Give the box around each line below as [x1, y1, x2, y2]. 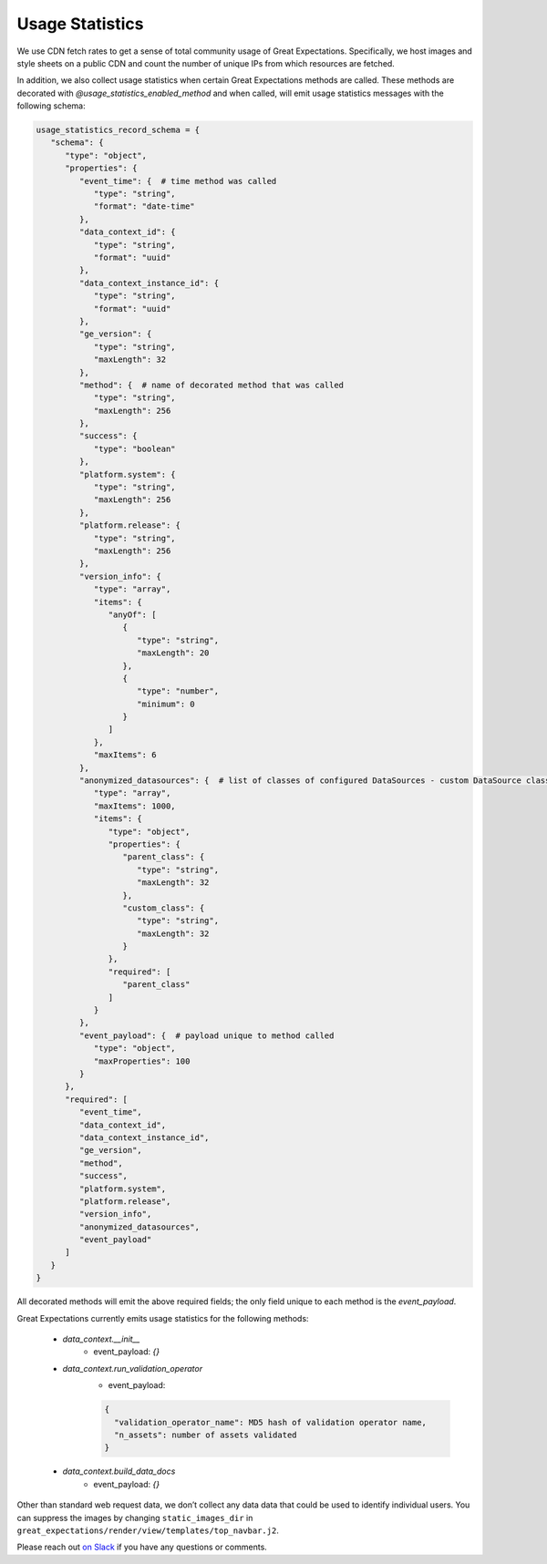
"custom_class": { [122, 902, 205, 913]
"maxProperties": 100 [93, 1055, 191, 1066]
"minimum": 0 [137, 698, 195, 709]
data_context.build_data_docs [62, 1466, 176, 1477]
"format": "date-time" [93, 201, 195, 211]
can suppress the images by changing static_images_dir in [16, 1512, 253, 1523]
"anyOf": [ [108, 609, 157, 620]
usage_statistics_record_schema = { [36, 125, 201, 136]
